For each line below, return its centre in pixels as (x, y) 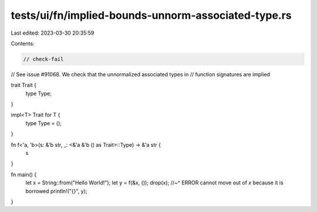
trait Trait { (23, 85)
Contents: (23, 43)
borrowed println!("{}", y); (56, 191)
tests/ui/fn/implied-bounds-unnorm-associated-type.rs (151, 15)
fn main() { (24, 174)
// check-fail (43, 59)
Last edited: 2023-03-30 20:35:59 (53, 33)
